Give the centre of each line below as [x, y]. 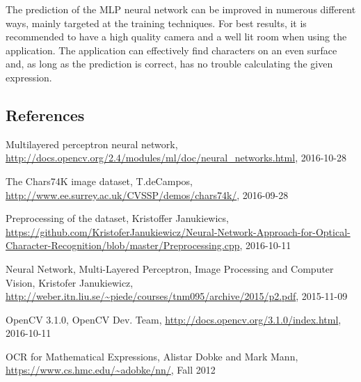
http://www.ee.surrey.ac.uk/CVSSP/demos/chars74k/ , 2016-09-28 [147, 194]
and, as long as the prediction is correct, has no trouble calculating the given [169, 64]
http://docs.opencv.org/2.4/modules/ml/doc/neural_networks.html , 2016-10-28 [176, 158]
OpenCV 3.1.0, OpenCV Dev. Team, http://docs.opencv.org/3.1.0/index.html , [174, 319]
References [45, 114]
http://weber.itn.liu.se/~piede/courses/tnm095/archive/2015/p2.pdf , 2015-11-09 [177, 296]
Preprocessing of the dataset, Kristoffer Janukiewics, [117, 218]
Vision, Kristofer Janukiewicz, [70, 282]
